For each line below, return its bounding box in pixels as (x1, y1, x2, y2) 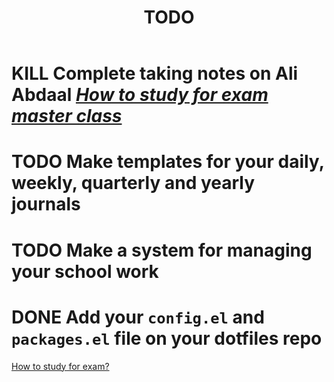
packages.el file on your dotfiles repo (11, 327, 323, 350)
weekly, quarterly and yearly (11, 172, 256, 195)
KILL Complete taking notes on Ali (11, 62, 299, 85)
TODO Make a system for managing (11, 239, 313, 261)
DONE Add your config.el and (11, 306, 265, 328)
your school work (11, 260, 159, 283)
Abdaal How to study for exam (11, 84, 269, 106)
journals (11, 193, 81, 216)
